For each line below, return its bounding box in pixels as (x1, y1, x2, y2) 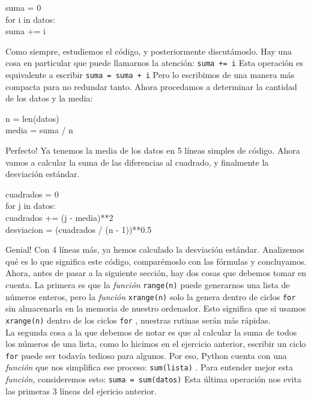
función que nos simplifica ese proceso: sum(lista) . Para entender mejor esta (5, 361, 294, 373)
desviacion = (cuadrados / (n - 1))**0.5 (5, 223, 152, 235)
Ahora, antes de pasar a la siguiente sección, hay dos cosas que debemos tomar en (5, 267, 307, 279)
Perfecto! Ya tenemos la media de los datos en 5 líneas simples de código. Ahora (5, 144, 300, 157)
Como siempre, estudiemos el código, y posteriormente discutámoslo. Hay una (5, 44, 292, 57)
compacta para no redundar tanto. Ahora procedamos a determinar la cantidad (5, 80, 297, 92)
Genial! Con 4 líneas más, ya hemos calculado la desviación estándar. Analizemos (5, 243, 304, 256)
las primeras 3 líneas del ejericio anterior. (5, 384, 157, 397)
